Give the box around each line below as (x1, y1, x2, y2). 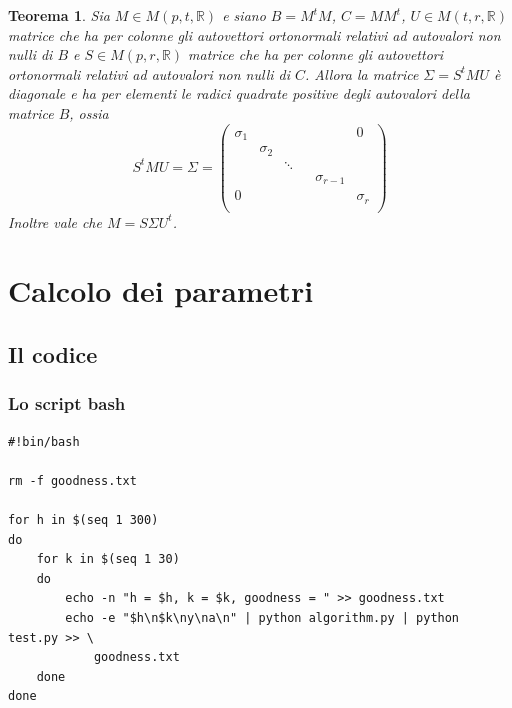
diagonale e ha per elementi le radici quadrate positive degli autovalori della (8, 83, 470, 104)
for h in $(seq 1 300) (8, 512, 159, 527)
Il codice (8, 338, 98, 369)
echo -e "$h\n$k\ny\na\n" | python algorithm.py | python (65, 610, 460, 625)
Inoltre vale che (8, 211, 102, 232)
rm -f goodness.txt (8, 473, 137, 488)
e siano (222, 5, 266, 25)
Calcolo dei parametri (8, 270, 314, 311)
